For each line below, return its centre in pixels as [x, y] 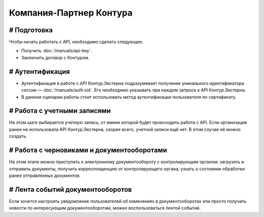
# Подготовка [31, 30]
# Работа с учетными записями [60, 111]
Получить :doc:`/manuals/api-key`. [57, 51]
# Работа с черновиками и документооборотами [88, 150]
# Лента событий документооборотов [70, 189]
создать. [18, 136]
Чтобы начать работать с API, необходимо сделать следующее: [76, 42]
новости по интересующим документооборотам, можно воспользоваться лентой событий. [105, 208]
